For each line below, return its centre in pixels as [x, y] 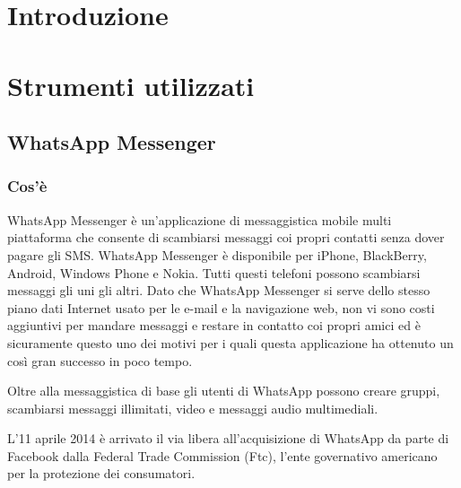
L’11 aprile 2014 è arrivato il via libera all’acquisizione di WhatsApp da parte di [228, 438]
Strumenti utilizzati [131, 85]
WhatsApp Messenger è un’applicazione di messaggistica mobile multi [200, 219]
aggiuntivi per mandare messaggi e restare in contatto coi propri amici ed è [214, 325]
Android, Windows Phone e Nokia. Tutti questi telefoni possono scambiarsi [214, 272]
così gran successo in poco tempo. [100, 360]
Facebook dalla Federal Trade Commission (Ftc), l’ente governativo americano [222, 455]
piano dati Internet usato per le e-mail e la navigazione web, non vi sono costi [221, 307]
